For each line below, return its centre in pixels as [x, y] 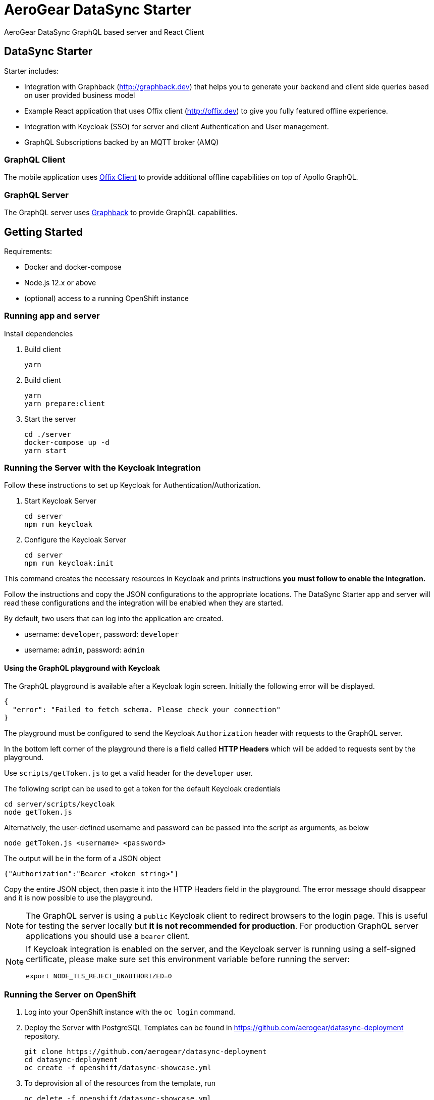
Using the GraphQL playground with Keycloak [82, 668]
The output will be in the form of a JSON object [83, 858]
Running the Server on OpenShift [70, 995]
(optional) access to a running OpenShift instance [107, 298]
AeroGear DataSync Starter [98, 10]
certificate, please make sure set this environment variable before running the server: [188, 959]
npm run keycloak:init [69, 563]
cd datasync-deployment [71, 1060]
